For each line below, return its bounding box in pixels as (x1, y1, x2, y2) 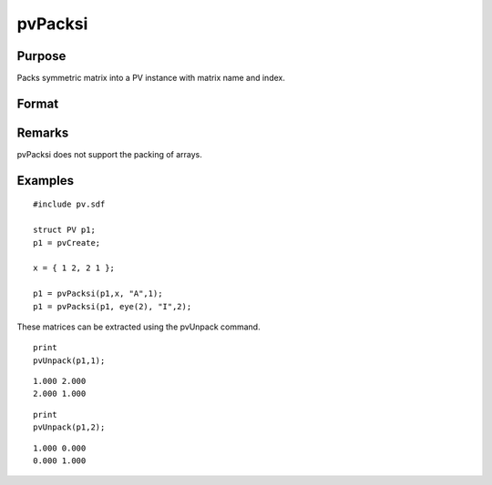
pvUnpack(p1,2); (33, 422, 106, 432)
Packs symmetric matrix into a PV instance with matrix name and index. (16, 73, 286, 84)
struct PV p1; (33, 225, 96, 236)
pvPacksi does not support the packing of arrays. (16, 148, 202, 159)
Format (16, 96, 59, 111)
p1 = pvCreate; (33, 237, 101, 248)
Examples (16, 173, 75, 188)
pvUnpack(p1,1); (33, 355, 106, 366)
